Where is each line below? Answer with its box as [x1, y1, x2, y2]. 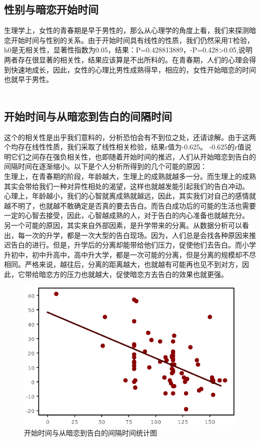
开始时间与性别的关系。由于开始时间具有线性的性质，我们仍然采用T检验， [10, 34, 254, 45]
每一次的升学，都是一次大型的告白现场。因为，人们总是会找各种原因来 [17, 229, 249, 240]
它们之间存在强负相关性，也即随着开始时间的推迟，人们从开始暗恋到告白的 [10, 151, 256, 161]
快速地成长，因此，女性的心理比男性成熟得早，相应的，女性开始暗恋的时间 [10, 64, 256, 74]
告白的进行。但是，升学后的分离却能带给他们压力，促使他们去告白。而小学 [10, 239, 256, 250]
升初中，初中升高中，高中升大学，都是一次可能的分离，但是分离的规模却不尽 [4, 249, 256, 259]
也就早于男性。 [4, 74, 53, 84]
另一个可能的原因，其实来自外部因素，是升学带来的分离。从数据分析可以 [4, 219, 242, 230]
